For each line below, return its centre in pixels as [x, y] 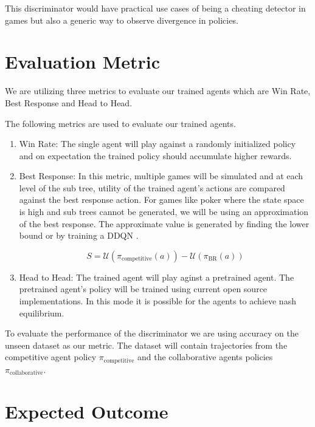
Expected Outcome [87, 411]
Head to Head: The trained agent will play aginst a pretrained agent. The [157, 277]
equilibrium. [42, 313]
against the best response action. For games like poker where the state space [161, 200]
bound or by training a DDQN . [79, 235]
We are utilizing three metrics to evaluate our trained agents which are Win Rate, [158, 91]
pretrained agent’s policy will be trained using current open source [143, 289]
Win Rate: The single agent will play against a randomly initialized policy [157, 144]
